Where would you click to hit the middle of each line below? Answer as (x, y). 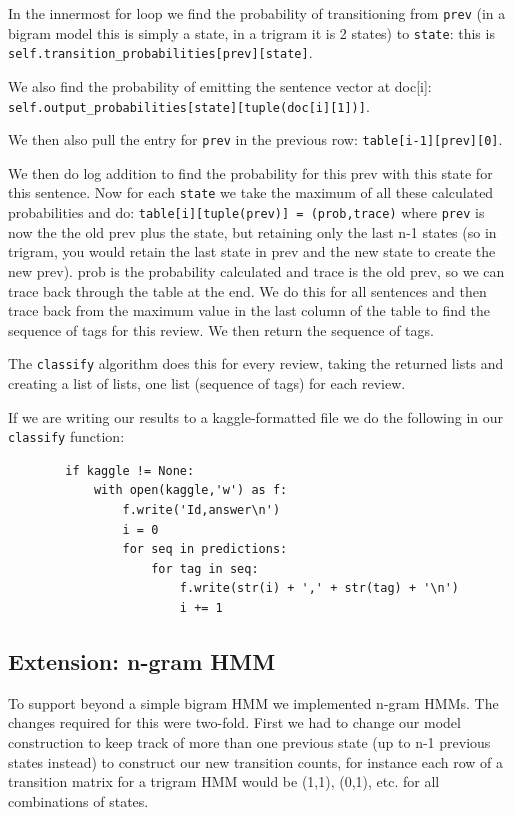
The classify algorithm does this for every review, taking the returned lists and (256, 363)
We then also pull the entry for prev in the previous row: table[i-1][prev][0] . (255, 139)
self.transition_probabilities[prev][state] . (160, 52)
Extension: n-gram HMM (142, 660)
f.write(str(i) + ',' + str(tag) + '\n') (319, 588)
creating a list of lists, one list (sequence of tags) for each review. (207, 383)
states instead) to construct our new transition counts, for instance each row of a (255, 761)
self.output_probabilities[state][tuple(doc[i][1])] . (189, 105)
